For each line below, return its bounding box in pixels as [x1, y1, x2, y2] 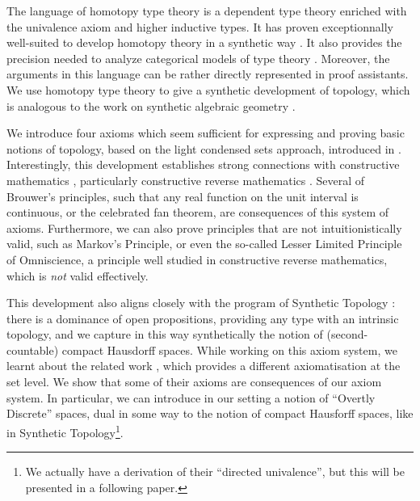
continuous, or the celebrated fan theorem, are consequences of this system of [6, 204, 389, 221]
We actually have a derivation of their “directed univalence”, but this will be [25, 463, 405, 480]
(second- [326, 326, 368, 343]
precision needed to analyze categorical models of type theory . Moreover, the [6, 49, 390, 66]
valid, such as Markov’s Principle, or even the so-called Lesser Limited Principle [6, 235, 402, 252]
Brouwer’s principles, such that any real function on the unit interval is [6, 187, 359, 204]
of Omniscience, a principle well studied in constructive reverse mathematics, [6, 250, 388, 267]
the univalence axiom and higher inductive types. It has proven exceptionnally [6, 18, 393, 35]
